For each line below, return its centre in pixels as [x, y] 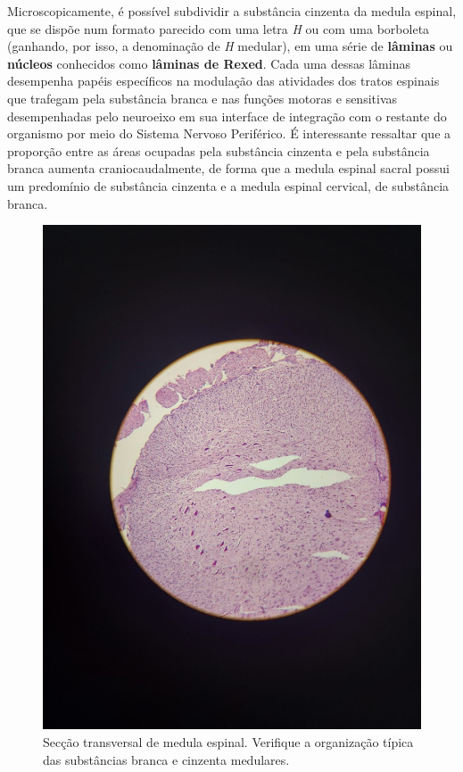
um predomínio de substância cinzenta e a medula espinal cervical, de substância [228, 185]
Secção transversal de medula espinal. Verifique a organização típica [228, 742]
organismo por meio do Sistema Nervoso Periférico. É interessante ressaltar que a [229, 133]
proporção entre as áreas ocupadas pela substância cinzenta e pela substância [219, 150]
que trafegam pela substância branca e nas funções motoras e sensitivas [203, 98]
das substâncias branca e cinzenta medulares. [166, 759]
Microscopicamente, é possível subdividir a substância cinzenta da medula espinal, [232, 11]
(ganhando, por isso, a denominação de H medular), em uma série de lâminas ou [230, 46]
